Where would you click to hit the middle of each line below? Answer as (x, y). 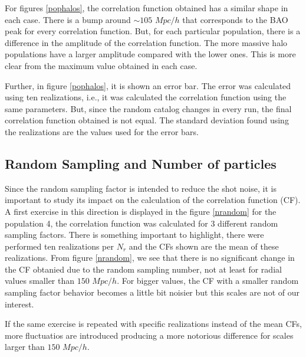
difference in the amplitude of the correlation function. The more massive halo (146, 42)
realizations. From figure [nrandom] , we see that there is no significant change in (150, 258)
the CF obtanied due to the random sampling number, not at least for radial (143, 269)
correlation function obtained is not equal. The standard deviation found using (147, 120)
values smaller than (40, 281)
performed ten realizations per (59, 246)
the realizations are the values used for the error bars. (102, 131)
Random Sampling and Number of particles (141, 163)
